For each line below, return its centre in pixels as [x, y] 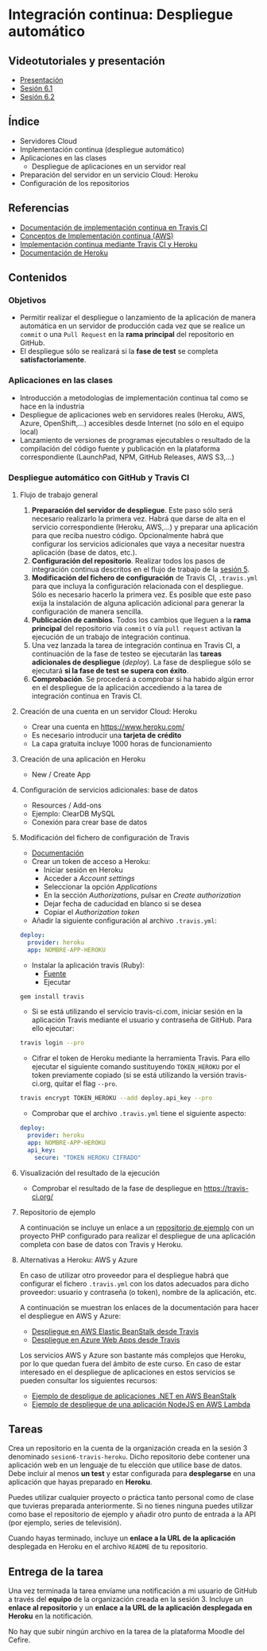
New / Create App [61, 774]
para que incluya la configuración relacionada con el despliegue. [137, 586]
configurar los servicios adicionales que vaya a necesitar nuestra [138, 544]
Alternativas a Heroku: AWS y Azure [79, 1260]
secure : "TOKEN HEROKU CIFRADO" [88, 1157]
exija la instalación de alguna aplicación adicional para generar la [138, 603]
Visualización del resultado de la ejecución [90, 1172]
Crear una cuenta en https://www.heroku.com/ [108, 727]
